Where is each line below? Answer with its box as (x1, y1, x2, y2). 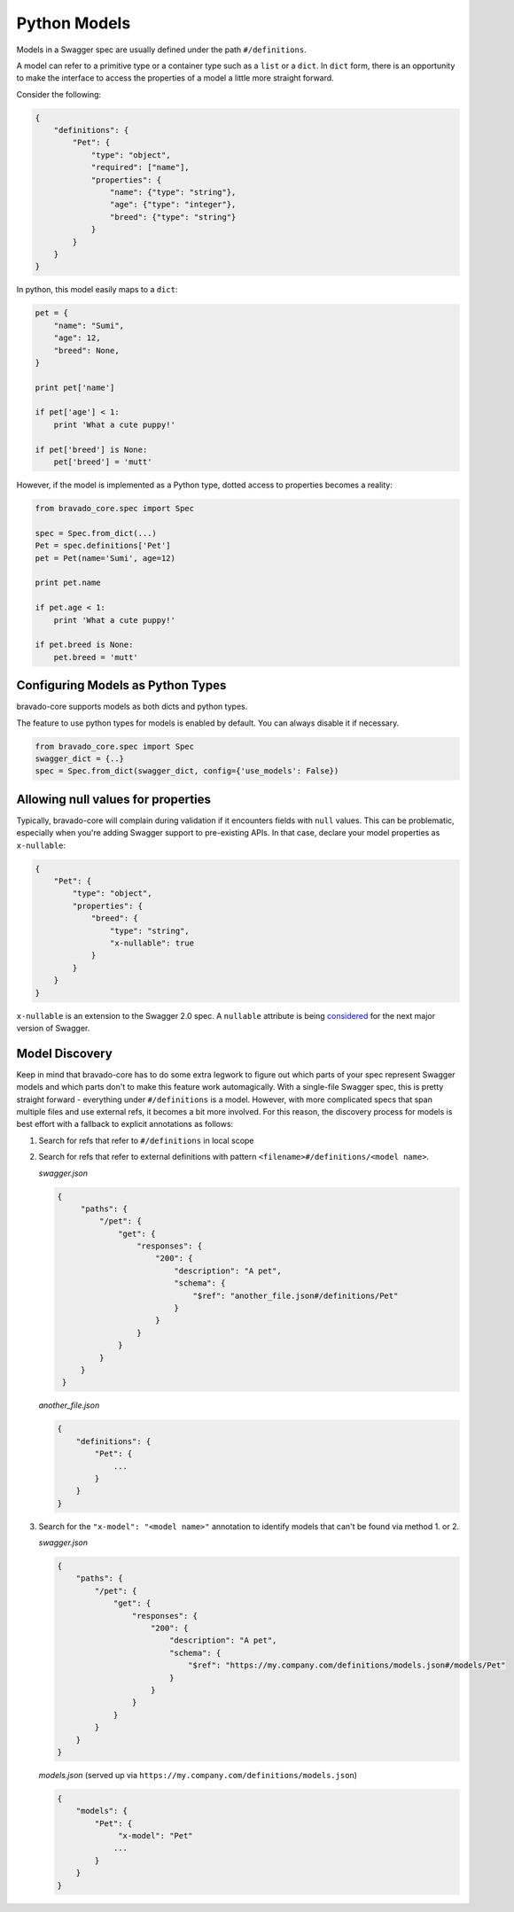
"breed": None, (53, 346, 120, 355)
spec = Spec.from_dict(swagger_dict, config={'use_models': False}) (35, 766, 339, 776)
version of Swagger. (16, 1022, 90, 1033)
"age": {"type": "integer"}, (109, 199, 237, 210)
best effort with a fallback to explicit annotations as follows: (16, 1119, 234, 1130)
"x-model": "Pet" (118, 1830, 194, 1841)
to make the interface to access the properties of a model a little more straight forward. (16, 73, 334, 83)
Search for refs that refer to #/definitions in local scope (38, 1135, 254, 1146)
